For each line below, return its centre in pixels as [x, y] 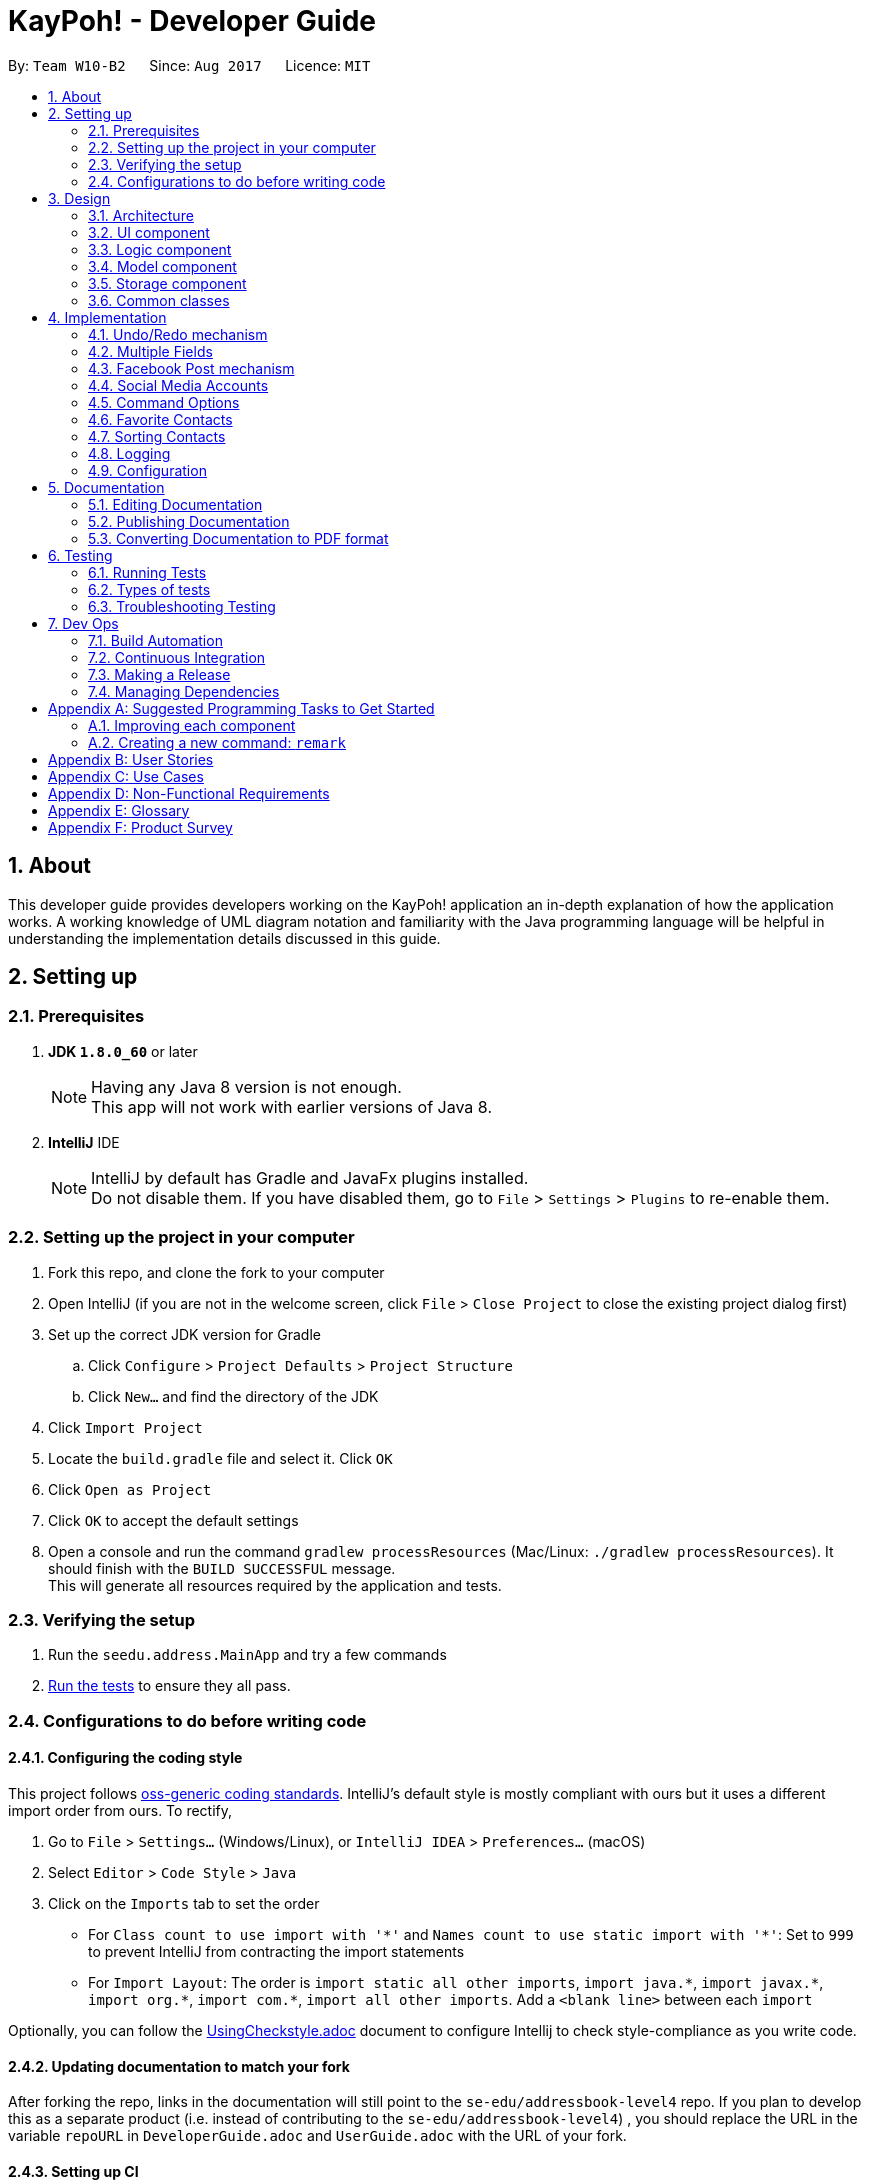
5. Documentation [106, 487]
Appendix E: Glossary [119, 810]
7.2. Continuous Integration [177, 657]
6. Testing [80, 555]
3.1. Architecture [141, 215]
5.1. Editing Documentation [175, 504]
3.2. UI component [149, 232]
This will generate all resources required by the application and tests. [275, 1585]
